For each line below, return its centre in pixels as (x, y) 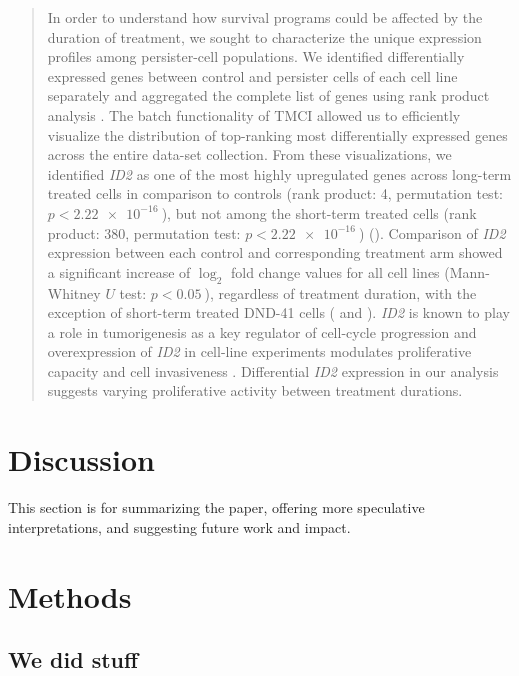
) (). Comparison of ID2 (432, 232)
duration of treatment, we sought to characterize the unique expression (264, 36)
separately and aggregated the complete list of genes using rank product (268, 95)
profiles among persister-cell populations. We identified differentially (256, 56)
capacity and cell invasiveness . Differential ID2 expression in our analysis (273, 370)
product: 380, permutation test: (144, 232)
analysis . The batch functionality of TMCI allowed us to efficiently (254, 114)
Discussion (81, 459)
